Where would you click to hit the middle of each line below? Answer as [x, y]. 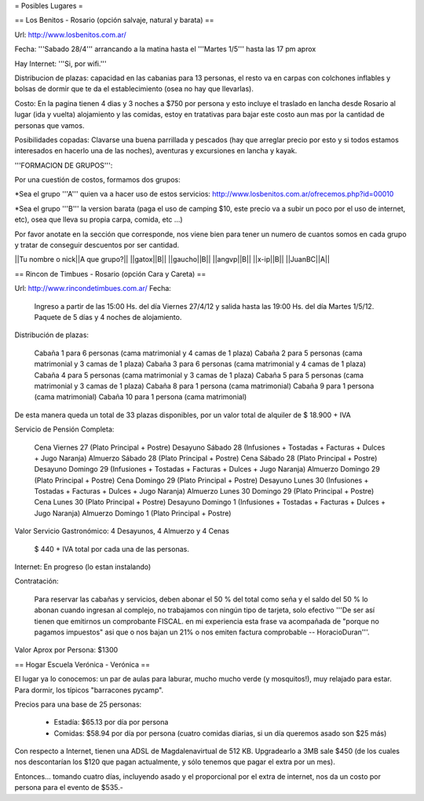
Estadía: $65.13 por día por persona [111, 722]
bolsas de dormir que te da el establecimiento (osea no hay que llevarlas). [134, 89]
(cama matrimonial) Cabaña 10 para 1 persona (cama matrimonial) [141, 397]
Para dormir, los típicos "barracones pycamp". [89, 690]
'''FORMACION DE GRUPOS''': [64, 165]
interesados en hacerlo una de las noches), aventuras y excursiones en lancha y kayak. [156, 151]
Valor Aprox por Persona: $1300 [66, 650]
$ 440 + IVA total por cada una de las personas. [112, 549]
